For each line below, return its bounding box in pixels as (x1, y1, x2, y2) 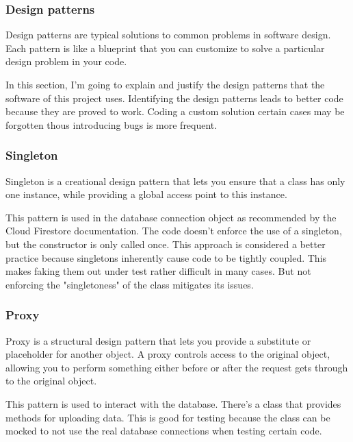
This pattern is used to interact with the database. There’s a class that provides (5, 396, 341, 410)
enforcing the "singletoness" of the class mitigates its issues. (5, 277, 254, 291)
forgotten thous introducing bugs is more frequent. (5, 117, 218, 132)
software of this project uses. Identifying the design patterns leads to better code (5, 90, 343, 105)
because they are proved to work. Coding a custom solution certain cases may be (5, 104, 345, 119)
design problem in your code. (5, 54, 127, 69)
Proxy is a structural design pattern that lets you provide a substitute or (5, 333, 311, 347)
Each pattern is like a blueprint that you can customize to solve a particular (5, 40, 325, 55)
